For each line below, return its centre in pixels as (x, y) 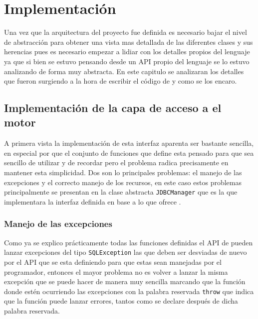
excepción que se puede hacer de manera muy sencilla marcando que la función (125, 281)
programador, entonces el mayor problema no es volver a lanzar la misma (116, 271)
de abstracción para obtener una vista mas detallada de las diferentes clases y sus (129, 42)
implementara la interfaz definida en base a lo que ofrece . (93, 201)
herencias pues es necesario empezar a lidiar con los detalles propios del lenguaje (127, 52)
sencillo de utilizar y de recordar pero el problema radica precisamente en (116, 162)
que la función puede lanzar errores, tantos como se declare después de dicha (121, 301)
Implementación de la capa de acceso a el (113, 108)
